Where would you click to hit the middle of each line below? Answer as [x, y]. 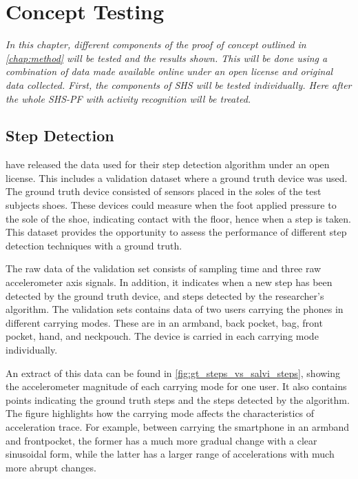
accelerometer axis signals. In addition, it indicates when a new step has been [169, 282]
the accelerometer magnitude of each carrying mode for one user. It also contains [176, 386]
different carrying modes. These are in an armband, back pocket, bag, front [164, 322]
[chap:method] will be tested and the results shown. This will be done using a [167, 58]
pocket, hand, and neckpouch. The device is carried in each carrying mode [162, 336]
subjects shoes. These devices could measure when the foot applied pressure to [171, 205]
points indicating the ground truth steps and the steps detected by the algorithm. [178, 399]
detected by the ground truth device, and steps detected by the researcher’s [165, 295]
